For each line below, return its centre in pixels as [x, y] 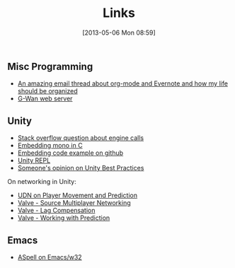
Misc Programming [50, 66]
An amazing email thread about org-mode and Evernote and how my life [123, 83]
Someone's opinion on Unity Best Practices [81, 168]
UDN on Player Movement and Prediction [78, 195]
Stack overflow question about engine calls [80, 138]
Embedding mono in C [50, 146]
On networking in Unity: [42, 182]
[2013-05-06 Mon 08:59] [119, 33]
